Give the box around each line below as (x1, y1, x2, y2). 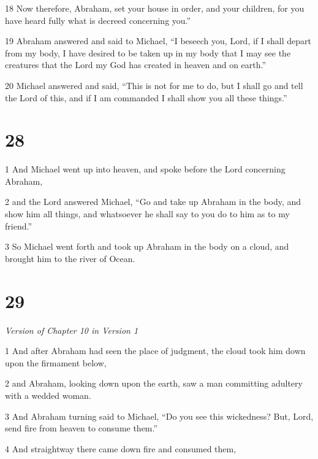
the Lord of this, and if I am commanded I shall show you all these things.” (5, 91, 287, 104)
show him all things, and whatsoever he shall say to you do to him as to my (5, 207, 290, 220)
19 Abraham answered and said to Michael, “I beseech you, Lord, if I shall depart (5, 34, 311, 47)
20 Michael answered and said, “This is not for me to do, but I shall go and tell (5, 79, 303, 91)
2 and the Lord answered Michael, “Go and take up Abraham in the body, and (5, 195, 301, 208)
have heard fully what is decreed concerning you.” (5, 13, 191, 26)
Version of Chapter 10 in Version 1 (5, 323, 138, 336)
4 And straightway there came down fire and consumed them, (5, 442, 237, 455)
